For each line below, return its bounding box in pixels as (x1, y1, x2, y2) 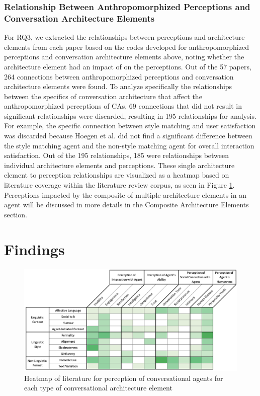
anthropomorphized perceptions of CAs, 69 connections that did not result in (4, 101, 242, 111)
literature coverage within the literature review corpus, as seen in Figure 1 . (4, 180, 235, 190)
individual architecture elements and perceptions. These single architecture (4, 160, 235, 170)
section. (4, 209, 27, 219)
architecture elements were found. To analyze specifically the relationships (4, 81, 232, 92)
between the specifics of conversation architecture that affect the (4, 91, 202, 101)
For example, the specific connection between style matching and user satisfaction (4, 120, 256, 131)
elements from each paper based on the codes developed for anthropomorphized (4, 41, 249, 52)
